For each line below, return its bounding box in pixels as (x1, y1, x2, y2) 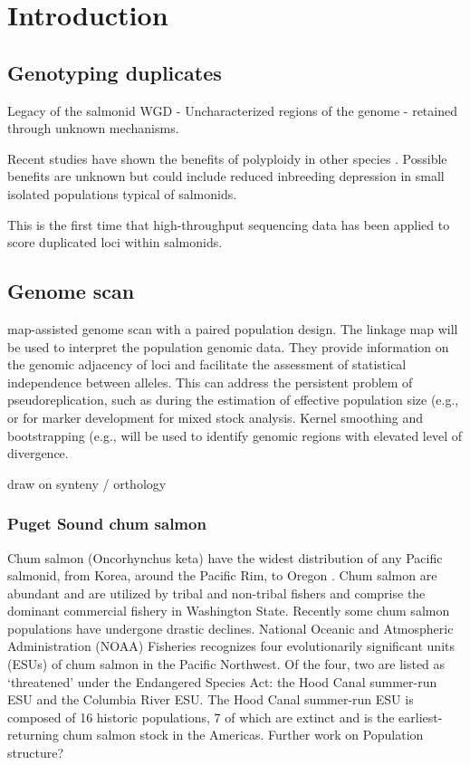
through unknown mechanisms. (7, 119, 179, 138)
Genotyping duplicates (7, 58, 222, 86)
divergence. (7, 444, 69, 463)
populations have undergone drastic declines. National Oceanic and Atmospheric (7, 618, 454, 637)
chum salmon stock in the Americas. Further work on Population (62, 725, 424, 744)
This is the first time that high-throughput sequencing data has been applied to (7, 215, 450, 234)
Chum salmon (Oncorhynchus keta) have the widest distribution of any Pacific (7, 548, 443, 567)
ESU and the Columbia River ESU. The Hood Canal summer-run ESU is (7, 690, 414, 709)
